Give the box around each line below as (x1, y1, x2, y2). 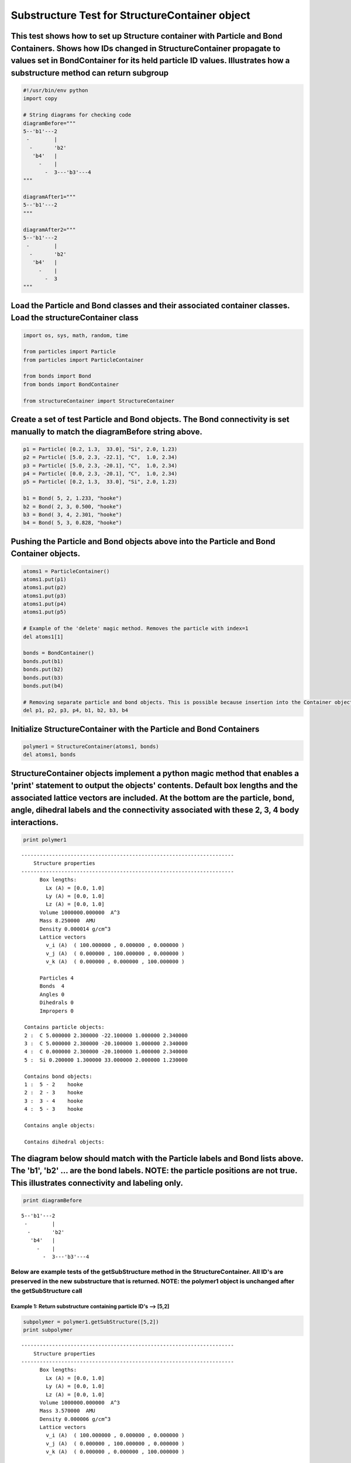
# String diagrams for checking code (23, 112, 132, 118)
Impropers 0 (39, 1007, 74, 1014)
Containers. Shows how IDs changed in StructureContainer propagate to (11, 43, 281, 53)
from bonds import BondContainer (23, 381, 119, 387)
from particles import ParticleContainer (23, 356, 144, 363)
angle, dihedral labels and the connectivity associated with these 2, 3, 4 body (11, 805, 300, 815)
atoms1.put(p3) (23, 592, 67, 599)
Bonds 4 (39, 983, 65, 990)
